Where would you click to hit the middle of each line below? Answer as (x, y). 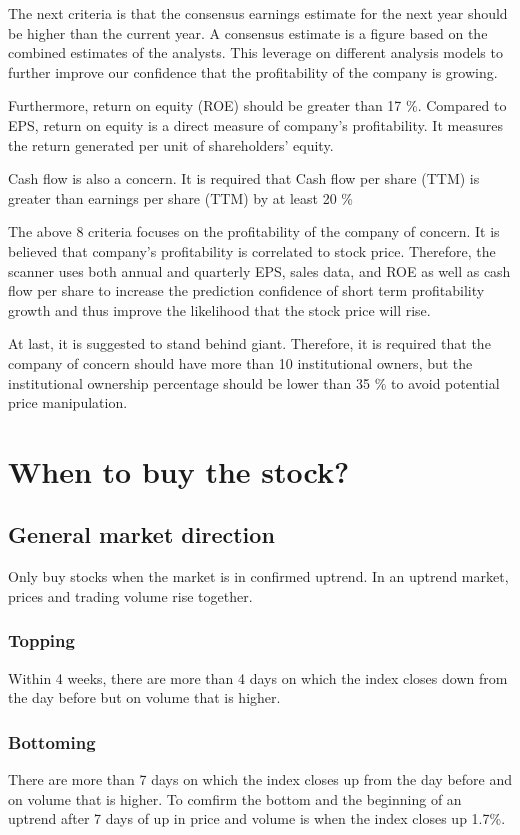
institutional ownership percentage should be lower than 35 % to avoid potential (254, 382)
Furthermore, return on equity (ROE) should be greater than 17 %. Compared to (257, 105)
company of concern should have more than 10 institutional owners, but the (240, 362)
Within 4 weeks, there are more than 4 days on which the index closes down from (258, 677)
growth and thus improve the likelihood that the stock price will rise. (219, 309)
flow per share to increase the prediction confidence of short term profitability (246, 290)
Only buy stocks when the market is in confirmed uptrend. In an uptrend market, (258, 576)
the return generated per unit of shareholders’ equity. (171, 144)
